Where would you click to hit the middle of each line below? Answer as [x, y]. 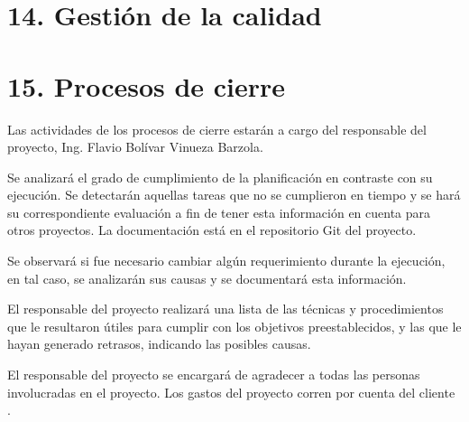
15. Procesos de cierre [147, 85]
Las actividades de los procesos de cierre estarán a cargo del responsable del [217, 129]
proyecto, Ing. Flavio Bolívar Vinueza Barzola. [135, 147]
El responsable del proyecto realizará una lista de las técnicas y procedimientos [225, 309]
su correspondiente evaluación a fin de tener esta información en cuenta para [219, 212]
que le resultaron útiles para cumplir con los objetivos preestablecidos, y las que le [234, 326]
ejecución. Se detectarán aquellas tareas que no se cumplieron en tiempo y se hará [234, 195]
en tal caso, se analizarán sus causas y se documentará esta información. [207, 278]
